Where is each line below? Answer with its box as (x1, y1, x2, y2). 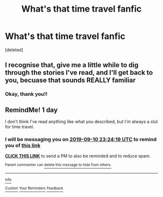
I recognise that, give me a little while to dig (5, 61, 139, 69)
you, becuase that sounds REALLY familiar (5, 76, 136, 85)
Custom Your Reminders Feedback (5, 186, 64, 191)
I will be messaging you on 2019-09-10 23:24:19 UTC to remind (5, 136, 157, 143)
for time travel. (5, 124, 34, 130)
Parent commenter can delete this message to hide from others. (5, 162, 112, 167)
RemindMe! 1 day (5, 106, 58, 114)
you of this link (5, 142, 41, 149)
